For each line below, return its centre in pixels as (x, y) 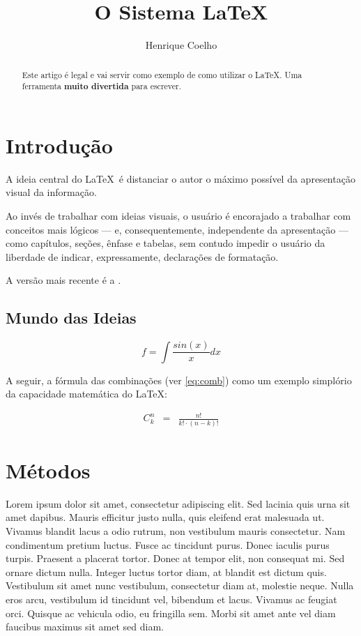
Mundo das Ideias (71, 318)
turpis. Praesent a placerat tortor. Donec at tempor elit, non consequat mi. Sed (175, 558)
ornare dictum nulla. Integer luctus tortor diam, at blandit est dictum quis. (166, 571)
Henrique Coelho (181, 45)
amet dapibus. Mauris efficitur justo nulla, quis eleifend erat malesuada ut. (165, 517)
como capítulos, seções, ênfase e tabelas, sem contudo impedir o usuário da (166, 243)
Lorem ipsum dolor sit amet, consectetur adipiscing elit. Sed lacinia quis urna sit (178, 503)
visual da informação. (51, 192)
